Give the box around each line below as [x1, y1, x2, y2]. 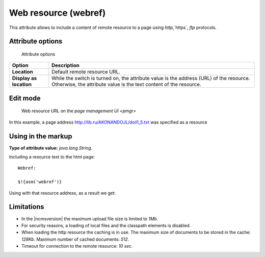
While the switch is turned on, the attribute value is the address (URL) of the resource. [52, 75, 250, 82]
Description [52, 62, 79, 69]
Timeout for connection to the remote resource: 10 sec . [21, 243, 133, 249]
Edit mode [9, 94, 41, 103]
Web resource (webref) [9, 7, 106, 18]
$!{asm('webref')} [18, 179, 62, 185]
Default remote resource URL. [52, 69, 120, 76]
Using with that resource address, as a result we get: [9, 190, 116, 196]
